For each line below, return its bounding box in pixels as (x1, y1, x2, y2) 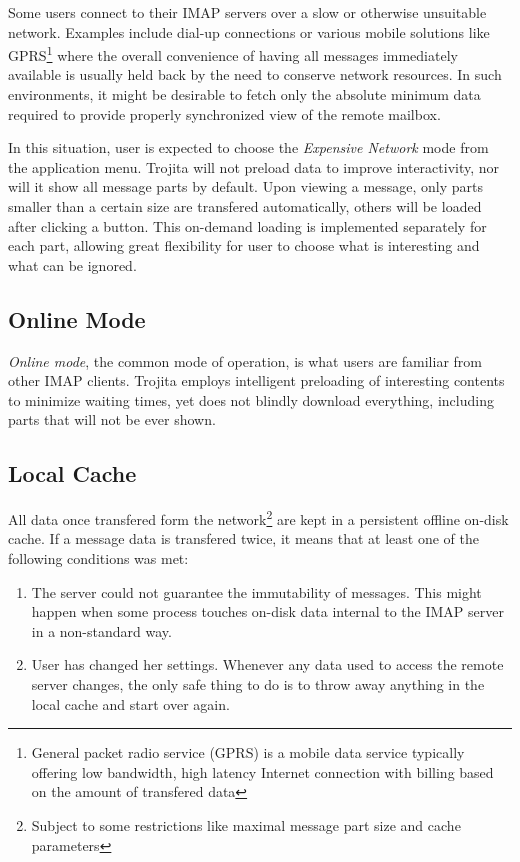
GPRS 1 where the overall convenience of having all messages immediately (8, 42, 458, 65)
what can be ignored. (8, 254, 137, 275)
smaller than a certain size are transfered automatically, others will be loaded (8, 196, 482, 216)
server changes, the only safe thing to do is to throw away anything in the (31, 673, 485, 694)
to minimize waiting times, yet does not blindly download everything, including (8, 389, 494, 410)
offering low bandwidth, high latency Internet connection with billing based (31, 761, 494, 782)
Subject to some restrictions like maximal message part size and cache (31, 814, 461, 835)
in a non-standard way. (31, 620, 172, 641)
